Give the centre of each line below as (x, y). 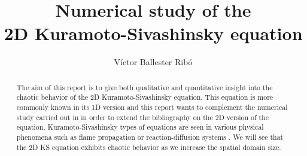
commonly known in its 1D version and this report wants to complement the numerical (152, 107)
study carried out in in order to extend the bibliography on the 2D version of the (143, 117)
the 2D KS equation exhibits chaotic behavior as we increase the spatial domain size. (149, 147)
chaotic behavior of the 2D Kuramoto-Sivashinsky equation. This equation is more (145, 97)
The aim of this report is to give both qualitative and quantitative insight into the (145, 87)
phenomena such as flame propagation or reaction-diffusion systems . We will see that (150, 137)
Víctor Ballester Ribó (153, 62)
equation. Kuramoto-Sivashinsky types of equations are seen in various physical (140, 127)
